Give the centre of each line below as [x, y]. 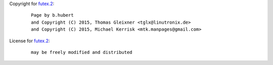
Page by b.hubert [52, 15]
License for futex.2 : [30, 41]
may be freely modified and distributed [82, 52]
